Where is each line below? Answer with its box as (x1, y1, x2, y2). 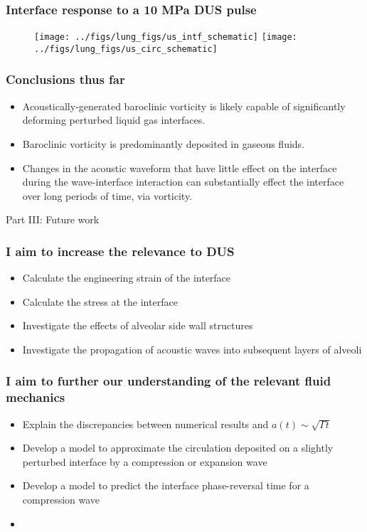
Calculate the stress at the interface (22, 294, 178, 309)
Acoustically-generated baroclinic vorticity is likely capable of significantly (22, 98, 346, 113)
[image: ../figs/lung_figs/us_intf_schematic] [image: (34, 32, 297, 43)
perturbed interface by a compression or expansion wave (22, 454, 267, 469)
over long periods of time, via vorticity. (22, 188, 193, 203)
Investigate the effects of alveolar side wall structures (22, 318, 253, 333)
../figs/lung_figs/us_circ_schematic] (34, 43, 218, 54)
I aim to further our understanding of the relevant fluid (6, 372, 331, 390)
